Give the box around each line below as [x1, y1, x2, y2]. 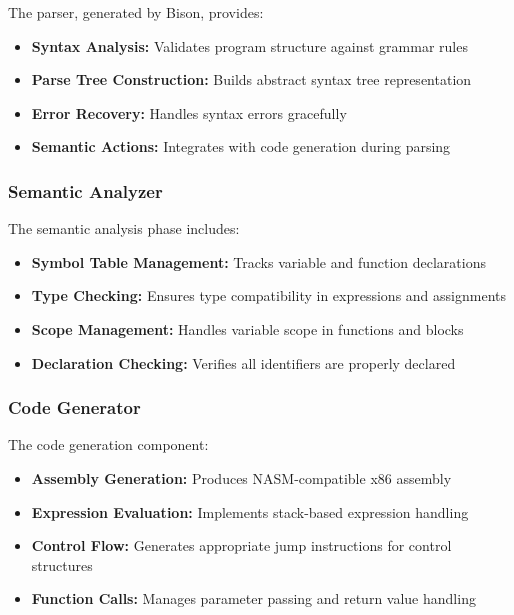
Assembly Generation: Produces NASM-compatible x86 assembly [31, 467, 452, 488]
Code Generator [8, 395, 141, 420]
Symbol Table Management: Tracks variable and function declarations [31, 251, 486, 272]
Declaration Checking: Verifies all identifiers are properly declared [31, 352, 456, 373]
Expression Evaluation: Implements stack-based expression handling [31, 501, 469, 522]
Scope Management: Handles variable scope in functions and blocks [31, 318, 464, 339]
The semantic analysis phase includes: [8, 218, 240, 239]
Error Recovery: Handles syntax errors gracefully [31, 102, 347, 123]
